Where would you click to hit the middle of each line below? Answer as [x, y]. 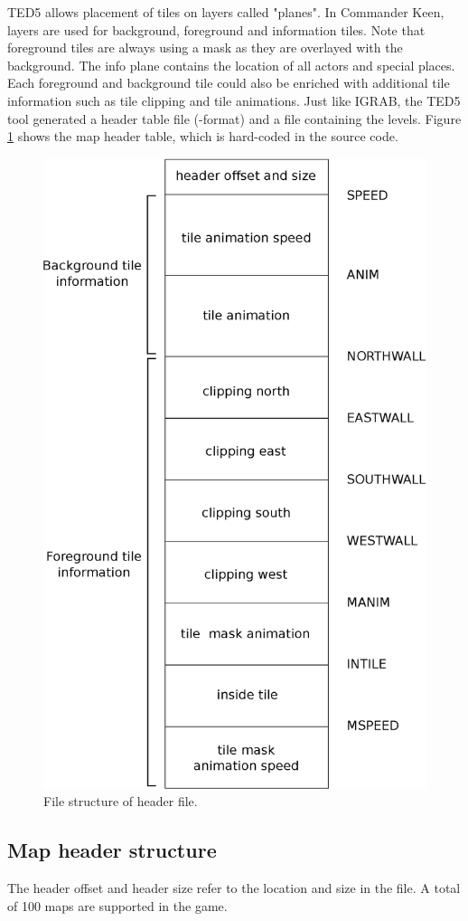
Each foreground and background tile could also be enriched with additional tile [229, 83]
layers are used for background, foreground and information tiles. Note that [216, 29]
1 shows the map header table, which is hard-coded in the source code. [203, 136]
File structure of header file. [121, 801]
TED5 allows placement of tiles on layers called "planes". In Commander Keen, [226, 12]
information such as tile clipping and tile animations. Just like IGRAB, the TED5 [234, 100]
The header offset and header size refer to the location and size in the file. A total [234, 888]
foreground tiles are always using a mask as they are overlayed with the [205, 47]
